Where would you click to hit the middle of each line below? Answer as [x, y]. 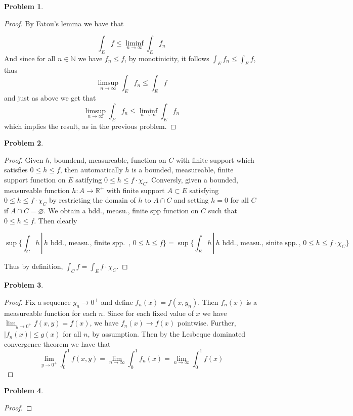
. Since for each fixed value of [148, 313]
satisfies [16, 170]
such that [223, 211]
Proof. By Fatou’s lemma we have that [64, 23]
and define [117, 302]
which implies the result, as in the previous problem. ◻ [90, 126]
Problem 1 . [24, 6]
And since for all [30, 58]
